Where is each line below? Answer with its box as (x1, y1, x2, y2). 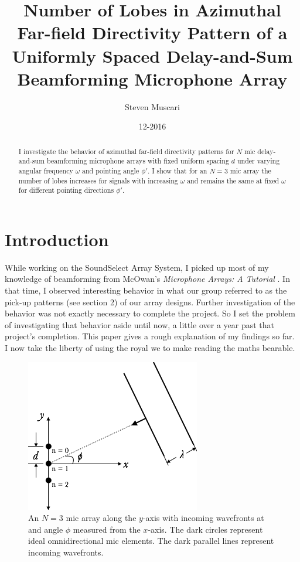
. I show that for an (147, 165, 207, 175)
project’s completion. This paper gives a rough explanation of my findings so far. (5, 330, 295, 342)
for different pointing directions (18, 185, 114, 195)
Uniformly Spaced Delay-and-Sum (12, 43, 293, 67)
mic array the (230, 165, 271, 175)
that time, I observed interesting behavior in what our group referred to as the (5, 284, 287, 297)
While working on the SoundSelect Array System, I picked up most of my (5, 261, 269, 273)
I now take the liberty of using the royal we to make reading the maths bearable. (5, 342, 295, 354)
